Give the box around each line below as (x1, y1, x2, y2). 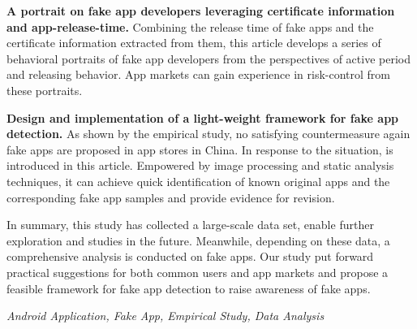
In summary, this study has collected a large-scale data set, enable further (6, 216, 374, 233)
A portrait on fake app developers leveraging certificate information (6, 2, 395, 19)
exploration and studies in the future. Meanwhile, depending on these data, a (6, 232, 390, 249)
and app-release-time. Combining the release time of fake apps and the (6, 18, 374, 35)
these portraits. (6, 81, 83, 98)
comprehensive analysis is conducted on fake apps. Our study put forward (6, 248, 374, 265)
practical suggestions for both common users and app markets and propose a (6, 263, 389, 280)
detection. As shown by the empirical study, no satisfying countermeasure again (6, 125, 411, 142)
